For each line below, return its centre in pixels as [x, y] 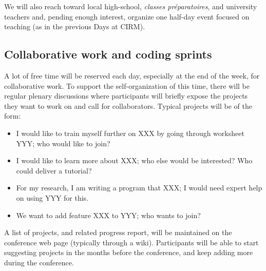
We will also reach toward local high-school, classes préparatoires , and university [131, 6]
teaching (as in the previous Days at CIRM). [75, 26]
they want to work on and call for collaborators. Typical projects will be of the [128, 105]
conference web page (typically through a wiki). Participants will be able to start [131, 242]
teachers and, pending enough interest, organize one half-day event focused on [127, 16]
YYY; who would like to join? [63, 143]
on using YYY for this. [52, 197]
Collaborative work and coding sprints [108, 54]
